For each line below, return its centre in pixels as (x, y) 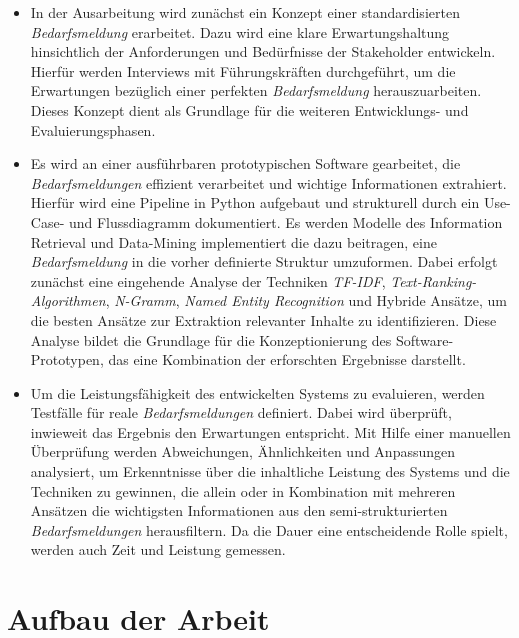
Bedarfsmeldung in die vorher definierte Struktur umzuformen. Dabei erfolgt (264, 261)
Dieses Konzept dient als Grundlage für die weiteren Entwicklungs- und (249, 109)
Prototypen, (67, 359)
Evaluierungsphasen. (93, 129)
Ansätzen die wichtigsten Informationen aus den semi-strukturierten (239, 510)
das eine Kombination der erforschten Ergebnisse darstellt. (287, 359)
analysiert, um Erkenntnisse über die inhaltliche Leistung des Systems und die (270, 471)
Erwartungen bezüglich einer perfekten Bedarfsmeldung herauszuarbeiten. (256, 90)
